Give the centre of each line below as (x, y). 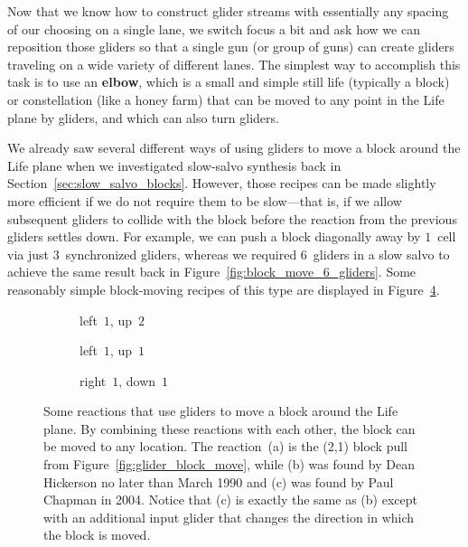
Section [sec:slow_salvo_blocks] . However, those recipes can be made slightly (222, 183)
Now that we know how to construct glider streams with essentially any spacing (228, 11)
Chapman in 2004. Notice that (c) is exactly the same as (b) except (230, 500)
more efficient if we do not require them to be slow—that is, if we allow (205, 200)
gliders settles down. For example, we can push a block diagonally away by (214, 236)
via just (28, 254)
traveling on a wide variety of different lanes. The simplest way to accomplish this (234, 64)
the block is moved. (97, 535)
